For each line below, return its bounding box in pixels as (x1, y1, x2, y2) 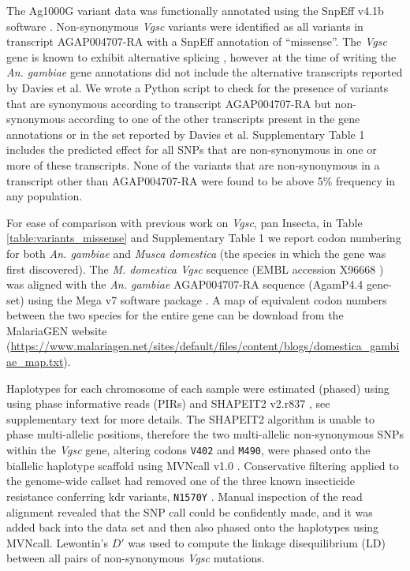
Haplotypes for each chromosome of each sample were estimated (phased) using (6, 379, 389, 396)
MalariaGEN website (6, 322, 107, 338)
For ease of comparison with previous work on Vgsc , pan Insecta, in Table (6, 214, 363, 230)
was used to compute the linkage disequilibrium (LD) (128, 534, 386, 550)
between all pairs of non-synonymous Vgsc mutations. (6, 550, 265, 566)
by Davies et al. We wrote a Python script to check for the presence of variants (6, 79, 389, 95)
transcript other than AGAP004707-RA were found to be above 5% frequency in (6, 172, 396, 188)
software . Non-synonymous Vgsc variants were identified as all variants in (6, 17, 363, 34)
